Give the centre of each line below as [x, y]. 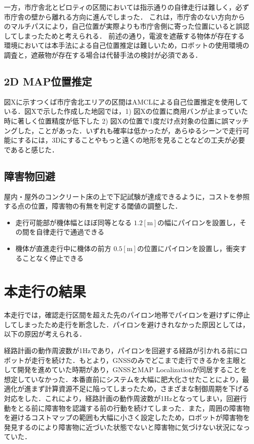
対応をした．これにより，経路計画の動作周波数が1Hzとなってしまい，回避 [122, 398]
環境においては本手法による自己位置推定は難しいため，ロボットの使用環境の [127, 45]
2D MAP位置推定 [48, 81]
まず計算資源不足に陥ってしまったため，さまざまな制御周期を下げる [140, 389]
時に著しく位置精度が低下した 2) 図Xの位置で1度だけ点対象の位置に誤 [116, 120]
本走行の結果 [45, 291]
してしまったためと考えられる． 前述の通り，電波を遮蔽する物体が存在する [124, 35]
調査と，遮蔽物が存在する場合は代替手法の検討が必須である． [103, 54]
